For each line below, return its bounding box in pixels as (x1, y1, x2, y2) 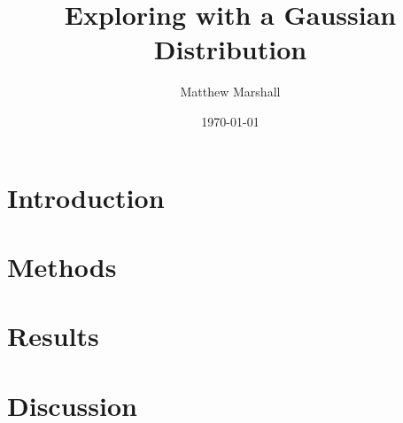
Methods (7, 248, 117, 284)
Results (7, 318, 99, 354)
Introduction (7, 179, 165, 215)
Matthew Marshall (180, 82, 281, 101)
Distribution (153, 31, 307, 67)
